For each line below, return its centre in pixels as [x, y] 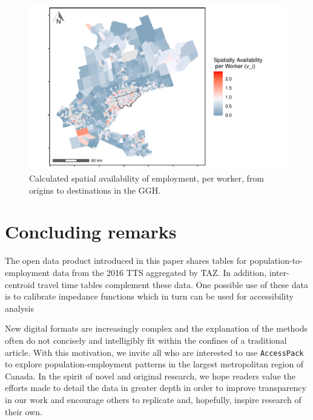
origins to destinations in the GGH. [95, 190]
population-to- [276, 261]
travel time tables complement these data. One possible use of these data [173, 284]
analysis [19, 308]
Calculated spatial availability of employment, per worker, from [147, 178]
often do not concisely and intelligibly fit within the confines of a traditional [146, 340]
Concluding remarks [91, 231]
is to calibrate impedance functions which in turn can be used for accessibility [149, 296]
